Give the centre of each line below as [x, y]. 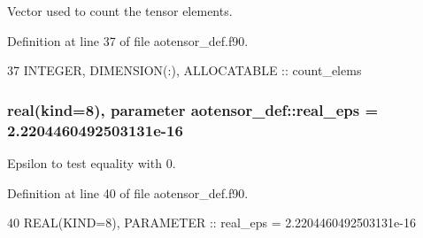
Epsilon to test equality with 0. [92, 162]
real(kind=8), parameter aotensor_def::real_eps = [193, 109]
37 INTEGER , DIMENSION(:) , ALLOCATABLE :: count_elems [185, 70]
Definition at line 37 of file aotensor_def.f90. [128, 40]
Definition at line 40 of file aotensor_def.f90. [128, 192]
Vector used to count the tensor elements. [120, 11]
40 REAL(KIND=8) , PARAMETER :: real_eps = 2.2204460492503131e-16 [211, 223]
